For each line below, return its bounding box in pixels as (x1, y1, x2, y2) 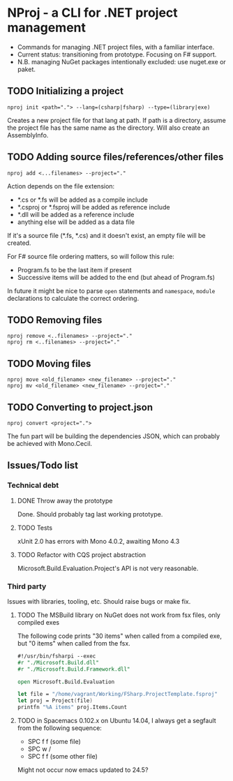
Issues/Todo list (7, 459, 79, 472)
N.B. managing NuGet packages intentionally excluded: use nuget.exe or (17, 57, 227, 66)
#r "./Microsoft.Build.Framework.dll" (17, 665, 130, 673)
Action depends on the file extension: (7, 181, 115, 190)
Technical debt (7, 480, 59, 490)
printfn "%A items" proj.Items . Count (17, 704, 128, 711)
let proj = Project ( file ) (17, 697, 93, 704)
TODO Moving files (7, 357, 91, 369)
